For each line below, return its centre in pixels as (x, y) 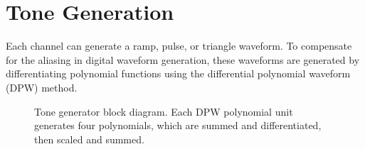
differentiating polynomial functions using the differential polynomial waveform (178, 73)
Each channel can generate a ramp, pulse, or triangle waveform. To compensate (179, 46)
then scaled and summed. (89, 139)
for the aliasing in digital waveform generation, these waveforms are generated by (183, 59)
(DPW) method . (42, 87)
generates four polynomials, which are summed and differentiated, (178, 125)
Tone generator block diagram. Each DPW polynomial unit (164, 111)
